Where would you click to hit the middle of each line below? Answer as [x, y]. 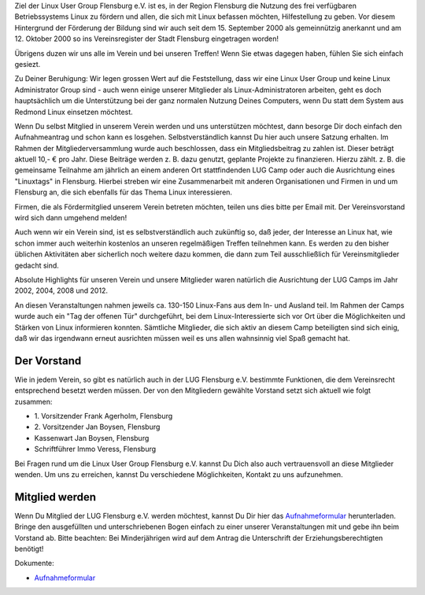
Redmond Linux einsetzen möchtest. [74, 112]
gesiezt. [28, 64]
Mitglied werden [55, 497]
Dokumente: [34, 564]
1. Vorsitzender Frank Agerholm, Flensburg [103, 416]
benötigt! [29, 549]
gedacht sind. [37, 265]
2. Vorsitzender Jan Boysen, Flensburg [97, 427]
